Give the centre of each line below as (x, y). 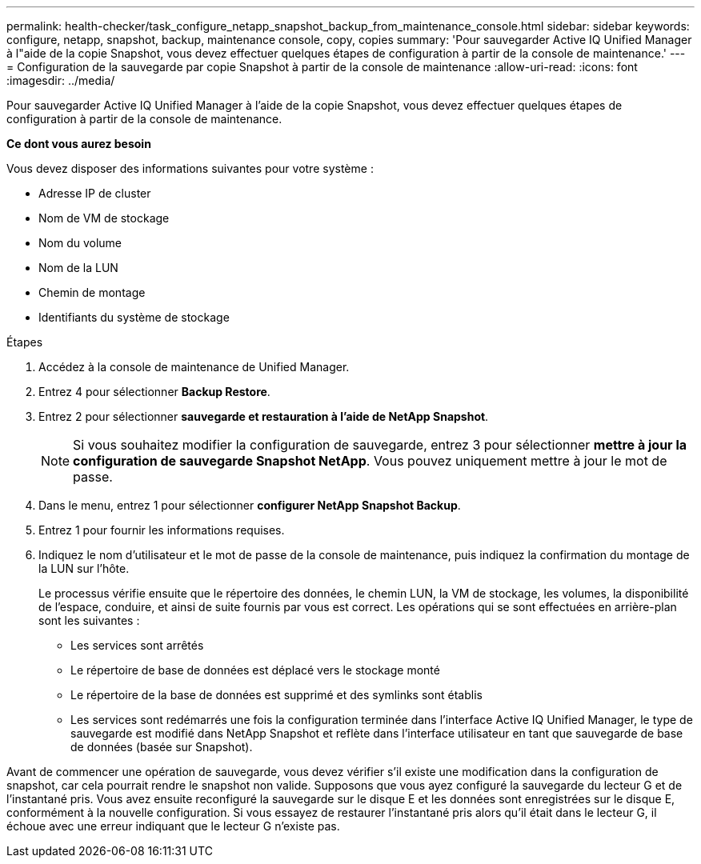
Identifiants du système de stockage (134, 317)
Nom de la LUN (78, 268)
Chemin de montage (92, 292)
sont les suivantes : (89, 620)
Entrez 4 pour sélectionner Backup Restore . (154, 392)
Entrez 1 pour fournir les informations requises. (162, 530)
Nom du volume (80, 243)
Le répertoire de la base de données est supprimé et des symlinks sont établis (276, 695)
